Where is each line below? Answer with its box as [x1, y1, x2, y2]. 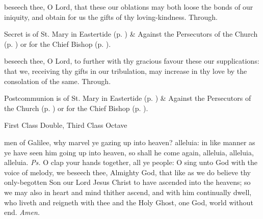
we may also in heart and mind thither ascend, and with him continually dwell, [4, 186, 252, 197]
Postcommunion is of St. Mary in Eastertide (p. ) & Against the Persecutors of [4, 93, 251, 103]
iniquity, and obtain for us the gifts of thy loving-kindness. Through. [4, 11, 218, 22]
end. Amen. [4, 207, 40, 217]
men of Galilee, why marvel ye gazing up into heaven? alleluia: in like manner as [4, 136, 255, 147]
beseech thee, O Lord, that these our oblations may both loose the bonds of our [4, 2, 253, 12]
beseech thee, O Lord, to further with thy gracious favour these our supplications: [4, 56, 259, 66]
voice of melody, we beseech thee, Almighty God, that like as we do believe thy [4, 167, 251, 177]
